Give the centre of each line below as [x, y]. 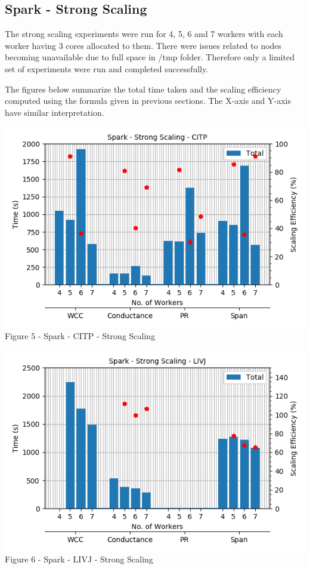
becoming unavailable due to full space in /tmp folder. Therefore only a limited [150, 57]
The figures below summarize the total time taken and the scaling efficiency [143, 89]
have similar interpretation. [55, 112]
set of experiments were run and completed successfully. [107, 68]
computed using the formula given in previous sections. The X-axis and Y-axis [148, 101]
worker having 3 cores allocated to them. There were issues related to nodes [143, 45]
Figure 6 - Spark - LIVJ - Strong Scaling [79, 559]
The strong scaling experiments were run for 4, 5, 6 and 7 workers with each [144, 34]
